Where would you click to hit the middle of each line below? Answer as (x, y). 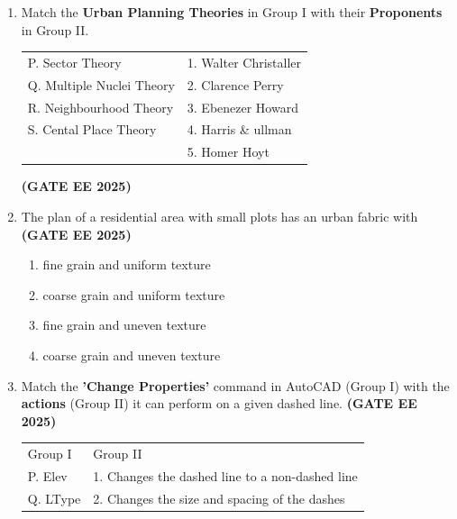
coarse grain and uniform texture (134, 294)
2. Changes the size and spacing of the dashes (219, 498)
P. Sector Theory (74, 62)
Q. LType (54, 498)
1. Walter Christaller (244, 62)
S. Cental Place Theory (92, 129)
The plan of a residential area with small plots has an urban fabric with (219, 216)
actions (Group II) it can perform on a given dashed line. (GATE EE (219, 403)
